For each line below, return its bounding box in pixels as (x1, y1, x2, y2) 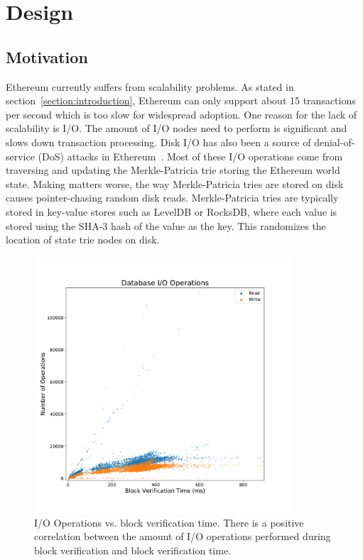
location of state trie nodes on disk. (6, 232, 160, 247)
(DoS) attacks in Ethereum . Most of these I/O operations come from (38, 148, 343, 163)
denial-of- (314, 134, 355, 149)
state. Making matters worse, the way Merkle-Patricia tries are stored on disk (6, 176, 344, 191)
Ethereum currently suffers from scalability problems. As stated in (6, 79, 294, 94)
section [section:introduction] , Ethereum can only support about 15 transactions (6, 93, 356, 108)
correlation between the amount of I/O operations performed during (34, 529, 331, 544)
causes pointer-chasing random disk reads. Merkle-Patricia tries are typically (6, 190, 339, 205)
